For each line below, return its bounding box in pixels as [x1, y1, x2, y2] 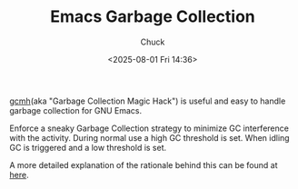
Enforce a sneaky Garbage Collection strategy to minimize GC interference [9, 123, 289, 134]
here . [9, 169, 29, 180]
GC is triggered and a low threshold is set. [9, 142, 167, 153]
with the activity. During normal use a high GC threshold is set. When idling [9, 132, 290, 143]
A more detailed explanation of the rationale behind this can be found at [9, 159, 279, 170]
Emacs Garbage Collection [49, 6, 256, 27]
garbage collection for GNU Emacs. [9, 104, 143, 115]
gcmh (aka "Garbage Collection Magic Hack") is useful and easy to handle [9, 95, 286, 106]
